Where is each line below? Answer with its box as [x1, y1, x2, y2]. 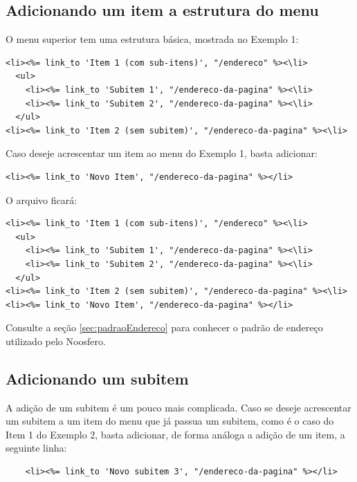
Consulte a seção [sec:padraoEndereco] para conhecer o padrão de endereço [6, 320, 323, 335]
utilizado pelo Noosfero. [6, 333, 106, 348]
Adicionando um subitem [6, 367, 189, 389]
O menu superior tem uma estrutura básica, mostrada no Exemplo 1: [6, 32, 299, 46]
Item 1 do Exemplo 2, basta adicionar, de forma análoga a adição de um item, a [6, 427, 345, 441]
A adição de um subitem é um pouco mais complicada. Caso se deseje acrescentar [6, 400, 351, 414]
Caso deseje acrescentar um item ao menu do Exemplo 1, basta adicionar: [6, 146, 318, 160]
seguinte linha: [6, 441, 67, 455]
